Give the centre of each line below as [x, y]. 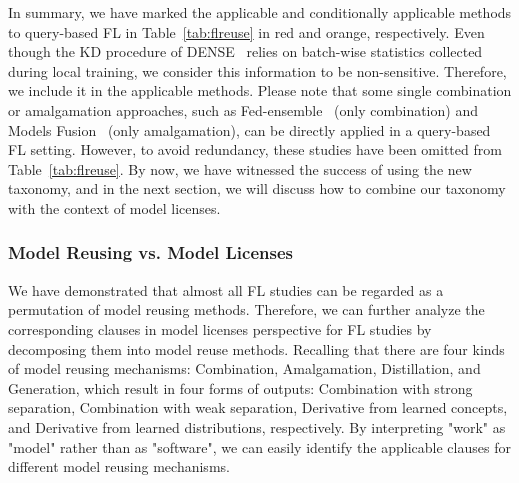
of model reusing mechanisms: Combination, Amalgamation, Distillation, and [244, 368]
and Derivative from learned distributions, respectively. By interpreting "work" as [257, 426]
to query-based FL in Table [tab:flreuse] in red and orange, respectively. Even [246, 31]
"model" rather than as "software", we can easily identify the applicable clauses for [259, 446]
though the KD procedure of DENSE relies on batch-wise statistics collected [245, 51]
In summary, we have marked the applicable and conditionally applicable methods [260, 12]
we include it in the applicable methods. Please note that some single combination [260, 90]
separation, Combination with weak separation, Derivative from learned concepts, [258, 407]
